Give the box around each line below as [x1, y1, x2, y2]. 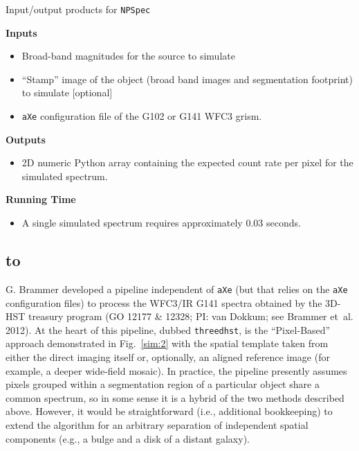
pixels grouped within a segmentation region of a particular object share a [6, 377, 320, 391]
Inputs [6, 25, 37, 39]
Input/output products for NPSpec [6, 2, 151, 16]
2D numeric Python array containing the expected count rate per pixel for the [21, 155, 353, 170]
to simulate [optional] [21, 85, 113, 100]
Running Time [6, 192, 76, 206]
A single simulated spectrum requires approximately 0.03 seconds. [21, 215, 301, 230]
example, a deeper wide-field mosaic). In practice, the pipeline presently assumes [6, 363, 347, 378]
